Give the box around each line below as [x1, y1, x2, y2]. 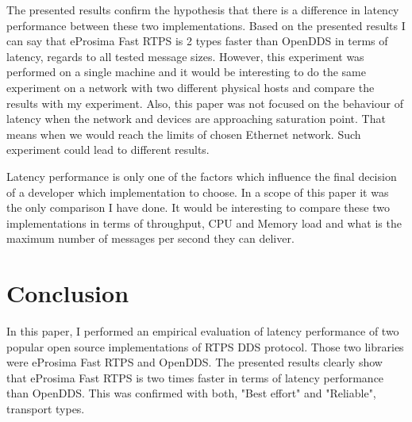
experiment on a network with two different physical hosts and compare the [6, 79, 375, 95]
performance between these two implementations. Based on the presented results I [6, 17, 406, 33]
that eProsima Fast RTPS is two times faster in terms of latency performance [6, 369, 384, 386]
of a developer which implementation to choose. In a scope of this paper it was [6, 183, 389, 200]
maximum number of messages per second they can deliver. [6, 230, 295, 247]
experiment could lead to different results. [6, 141, 210, 158]
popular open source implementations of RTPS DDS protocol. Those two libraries [6, 338, 404, 355]
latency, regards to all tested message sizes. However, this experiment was [6, 48, 364, 64]
